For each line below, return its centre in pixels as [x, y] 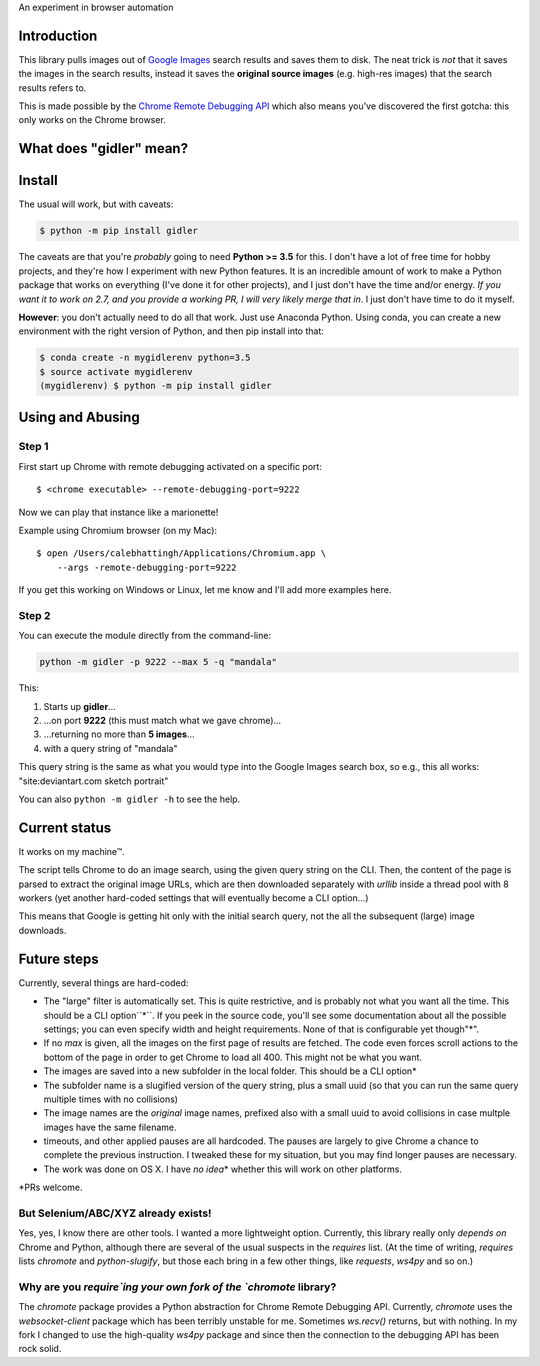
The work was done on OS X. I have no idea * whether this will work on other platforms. [222, 1169]
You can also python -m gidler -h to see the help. [129, 799]
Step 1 [33, 447]
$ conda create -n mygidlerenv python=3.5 [145, 358]
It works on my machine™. [71, 851]
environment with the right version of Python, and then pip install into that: [171, 331]
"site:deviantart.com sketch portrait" [93, 781]
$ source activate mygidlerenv [116, 371]
